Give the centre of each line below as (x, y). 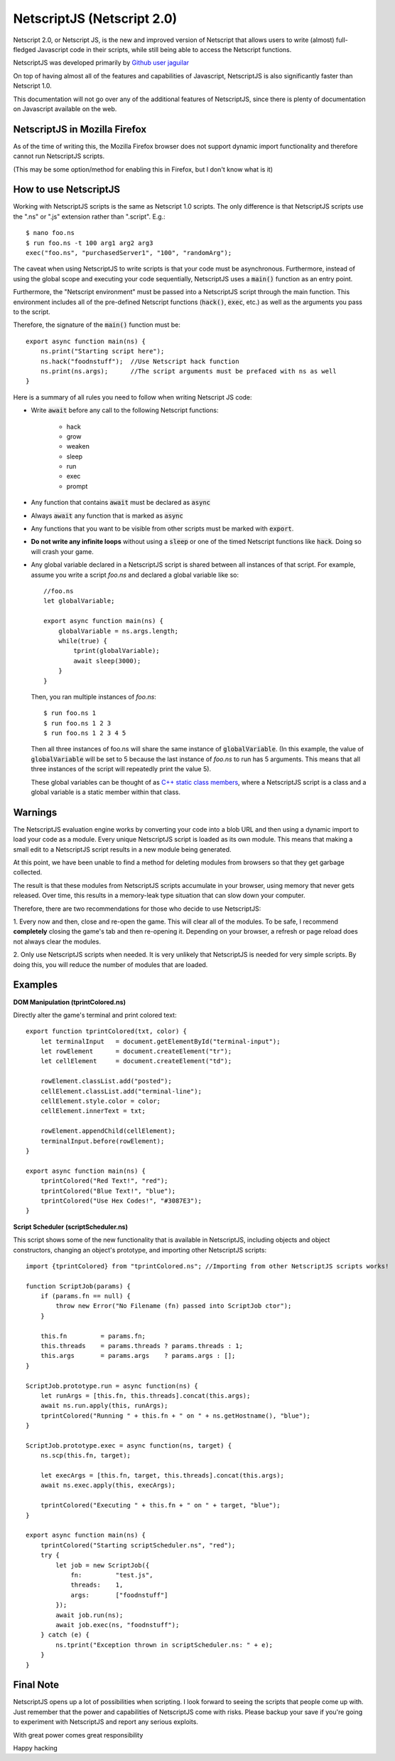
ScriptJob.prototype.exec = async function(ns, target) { (129, 1445)
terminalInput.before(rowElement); (102, 1141)
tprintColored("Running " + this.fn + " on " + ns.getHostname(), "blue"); (175, 1416)
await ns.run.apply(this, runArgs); (104, 1406)
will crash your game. (62, 551)
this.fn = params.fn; (93, 1336)
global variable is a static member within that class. (106, 792)
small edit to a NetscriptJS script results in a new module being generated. (122, 849)
